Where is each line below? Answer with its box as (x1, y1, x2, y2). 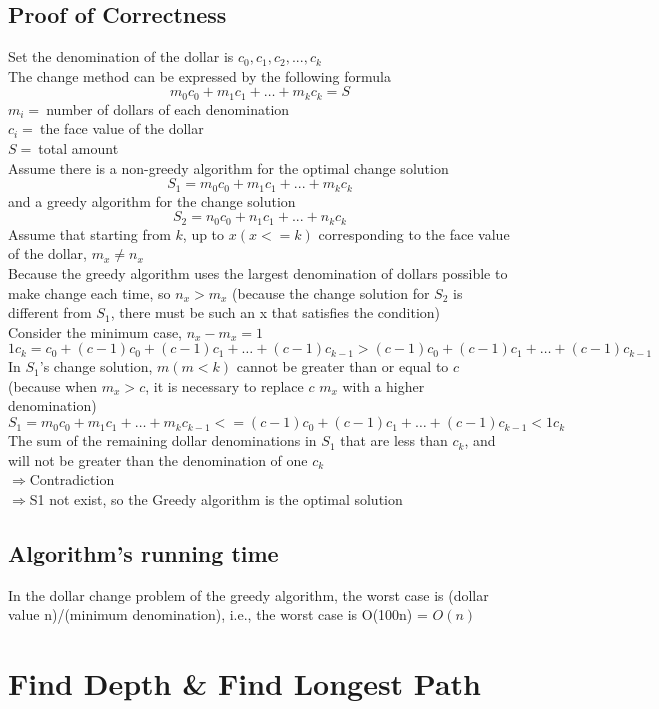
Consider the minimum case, (8, 321, 183, 342)
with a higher (342, 375, 425, 396)
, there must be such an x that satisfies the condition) (110, 302, 441, 323)
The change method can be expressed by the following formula (8, 65, 391, 86)
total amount (38, 138, 119, 159)
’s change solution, (39, 356, 153, 377)
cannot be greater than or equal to (236, 356, 449, 377)
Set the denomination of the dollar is (8, 46, 234, 67)
